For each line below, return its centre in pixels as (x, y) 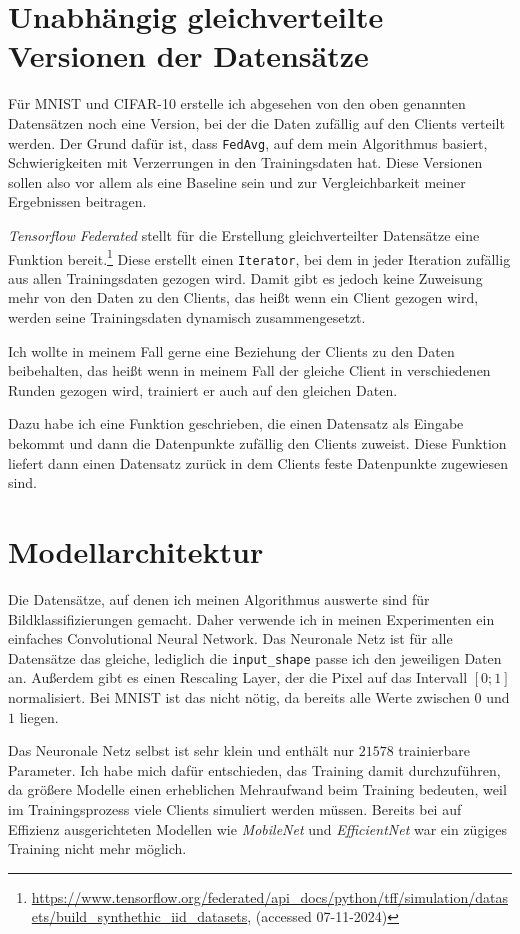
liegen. (39, 716)
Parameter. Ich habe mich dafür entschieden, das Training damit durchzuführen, (254, 769)
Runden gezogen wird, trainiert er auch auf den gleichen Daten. (203, 389)
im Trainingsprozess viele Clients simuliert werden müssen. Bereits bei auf (235, 808)
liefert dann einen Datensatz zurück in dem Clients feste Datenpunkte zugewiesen (258, 462)
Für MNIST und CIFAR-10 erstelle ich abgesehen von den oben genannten (237, 103)
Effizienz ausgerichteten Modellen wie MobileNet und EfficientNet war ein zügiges (258, 828)
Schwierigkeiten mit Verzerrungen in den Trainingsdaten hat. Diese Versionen (245, 162)
